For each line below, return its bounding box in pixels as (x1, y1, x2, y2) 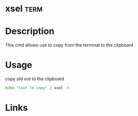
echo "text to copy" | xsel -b (5, 85, 70, 91)
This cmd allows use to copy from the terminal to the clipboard (5, 42, 134, 48)
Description (5, 26, 55, 37)
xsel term (5, 3, 43, 14)
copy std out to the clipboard (5, 76, 65, 82)
